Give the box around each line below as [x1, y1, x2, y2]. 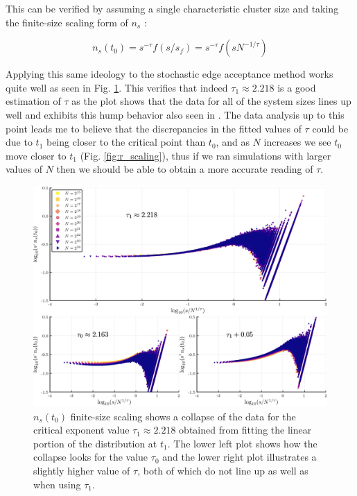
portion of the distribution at [33, 436, 157, 450]
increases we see [263, 135, 331, 149]
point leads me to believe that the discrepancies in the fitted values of [6, 121, 302, 135]
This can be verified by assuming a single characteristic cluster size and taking [6, 1, 339, 15]
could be [312, 121, 349, 135]
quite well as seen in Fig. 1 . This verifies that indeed [6, 80, 228, 94]
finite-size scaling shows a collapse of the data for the [70, 409, 296, 423]
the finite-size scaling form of [6, 15, 128, 29]
